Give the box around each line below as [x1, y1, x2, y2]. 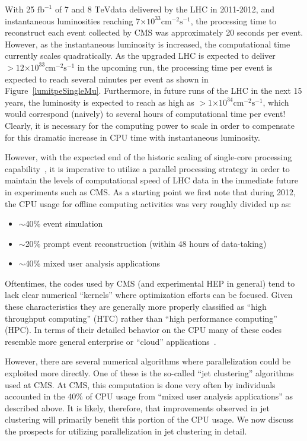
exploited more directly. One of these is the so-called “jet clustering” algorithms [5, 367, 294, 379]
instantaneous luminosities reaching [5, 14, 133, 27]
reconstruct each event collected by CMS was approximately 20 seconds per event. [5, 26, 303, 39]
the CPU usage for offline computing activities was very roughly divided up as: [5, 197, 292, 210]
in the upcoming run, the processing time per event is [77, 61, 273, 73]
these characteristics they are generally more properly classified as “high [5, 300, 267, 313]
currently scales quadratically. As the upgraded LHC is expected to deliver [5, 49, 276, 62]
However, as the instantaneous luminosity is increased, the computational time [5, 37, 290, 50]
